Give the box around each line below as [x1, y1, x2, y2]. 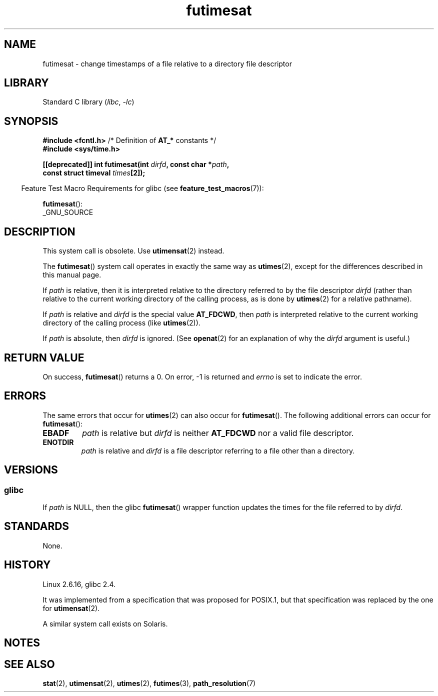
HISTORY [4, 558, 51, 571]
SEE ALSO [4, 657, 55, 670]
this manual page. [42, 270, 101, 279]
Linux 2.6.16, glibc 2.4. [42, 579, 116, 588]
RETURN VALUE [4, 351, 84, 364]
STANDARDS [4, 520, 69, 533]
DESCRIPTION [4, 225, 75, 238]
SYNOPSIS [4, 114, 58, 127]
